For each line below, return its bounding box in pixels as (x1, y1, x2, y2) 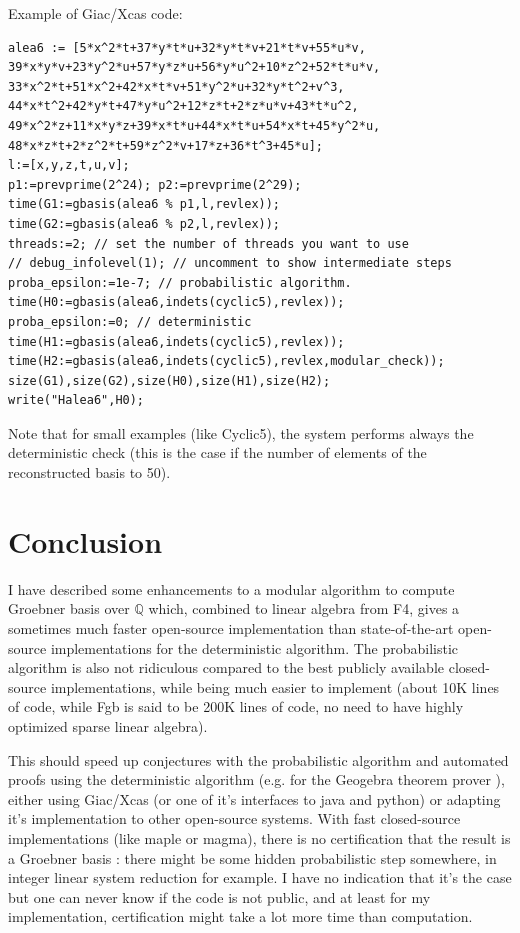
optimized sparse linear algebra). (8, 715, 208, 736)
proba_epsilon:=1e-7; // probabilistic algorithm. (8, 275, 352, 290)
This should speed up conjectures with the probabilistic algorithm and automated (8, 749, 509, 770)
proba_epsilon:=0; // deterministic (8, 314, 252, 329)
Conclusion (8, 520, 163, 561)
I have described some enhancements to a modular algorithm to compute (8, 578, 455, 599)
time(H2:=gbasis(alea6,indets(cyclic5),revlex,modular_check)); (8, 354, 445, 369)
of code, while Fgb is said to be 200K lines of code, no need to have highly (8, 696, 464, 717)
